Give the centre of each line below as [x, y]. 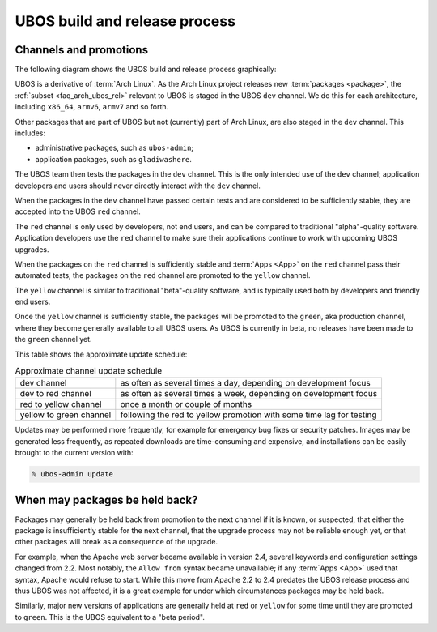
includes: [30, 133]
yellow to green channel [66, 415]
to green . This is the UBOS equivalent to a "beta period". [110, 617]
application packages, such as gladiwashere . [113, 159]
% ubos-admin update [72, 474]
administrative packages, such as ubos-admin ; [115, 148]
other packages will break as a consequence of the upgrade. [117, 542]
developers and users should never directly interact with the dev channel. [138, 186]
